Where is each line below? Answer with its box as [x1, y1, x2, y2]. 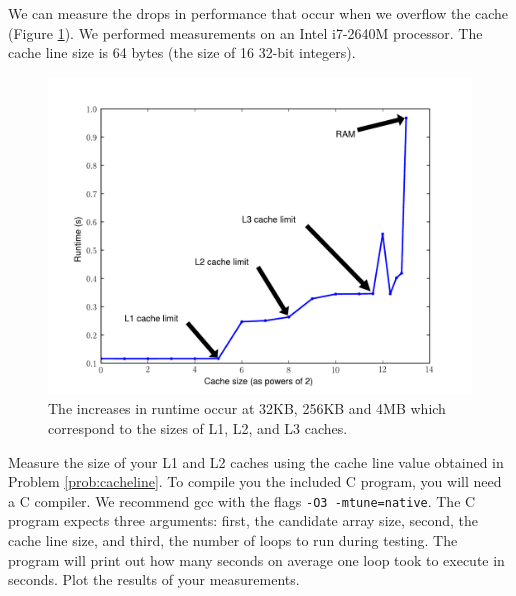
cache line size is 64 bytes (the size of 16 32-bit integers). [8, 42, 356, 63]
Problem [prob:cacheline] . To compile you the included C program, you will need [8, 471, 502, 492]
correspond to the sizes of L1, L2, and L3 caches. [48, 417, 348, 438]
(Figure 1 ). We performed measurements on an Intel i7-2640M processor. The [8, 22, 483, 43]
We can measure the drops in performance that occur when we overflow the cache [8, 3, 509, 23]
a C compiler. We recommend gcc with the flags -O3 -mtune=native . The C [8, 490, 476, 511]
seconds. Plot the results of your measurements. [8, 569, 300, 590]
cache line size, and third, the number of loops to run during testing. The [8, 530, 458, 550]
